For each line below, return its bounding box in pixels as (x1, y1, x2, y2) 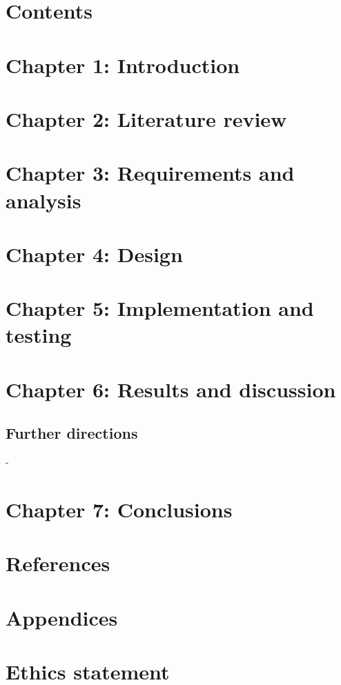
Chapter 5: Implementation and (6, 294, 314, 322)
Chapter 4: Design (6, 239, 183, 268)
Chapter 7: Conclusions (6, 495, 233, 523)
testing (6, 321, 72, 349)
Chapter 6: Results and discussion (6, 375, 336, 403)
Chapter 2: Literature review (6, 104, 287, 132)
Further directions (6, 422, 138, 444)
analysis (6, 186, 81, 214)
